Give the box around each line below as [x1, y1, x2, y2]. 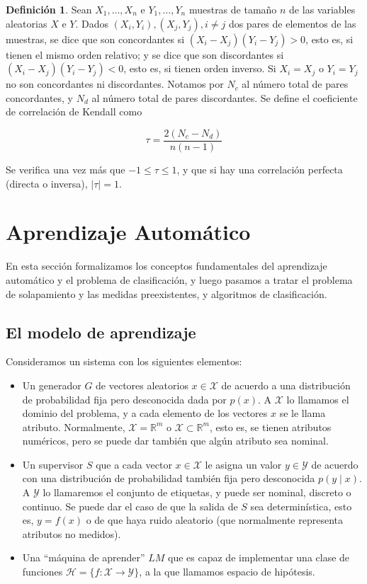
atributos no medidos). [22, 526, 121, 541]
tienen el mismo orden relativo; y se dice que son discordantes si [6, 47, 284, 62]
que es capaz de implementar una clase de [168, 550, 350, 565]
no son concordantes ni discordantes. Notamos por [6, 76, 224, 91]
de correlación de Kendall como [6, 104, 142, 119]
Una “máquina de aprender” [22, 550, 145, 565]
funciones [22, 564, 63, 579]
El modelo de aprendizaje [6, 321, 196, 343]
